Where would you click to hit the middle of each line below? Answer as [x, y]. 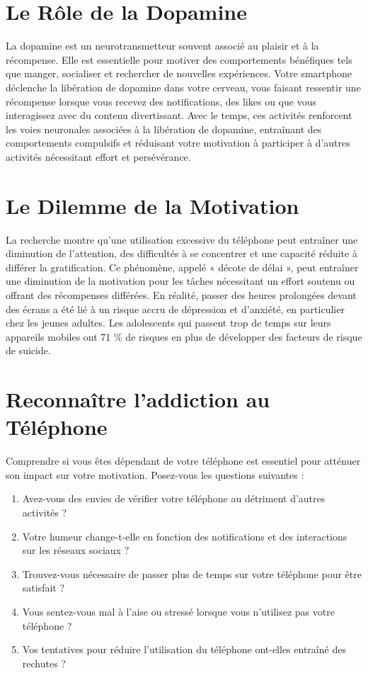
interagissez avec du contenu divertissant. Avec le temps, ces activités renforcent [179, 115]
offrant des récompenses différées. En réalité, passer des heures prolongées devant [181, 294]
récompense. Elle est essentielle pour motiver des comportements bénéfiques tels [179, 59]
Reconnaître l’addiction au [138, 399]
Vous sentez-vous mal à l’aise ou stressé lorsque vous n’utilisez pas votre [178, 611]
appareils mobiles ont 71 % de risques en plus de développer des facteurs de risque [184, 336]
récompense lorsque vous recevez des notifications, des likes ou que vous [161, 101]
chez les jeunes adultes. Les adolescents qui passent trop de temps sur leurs [168, 323]
